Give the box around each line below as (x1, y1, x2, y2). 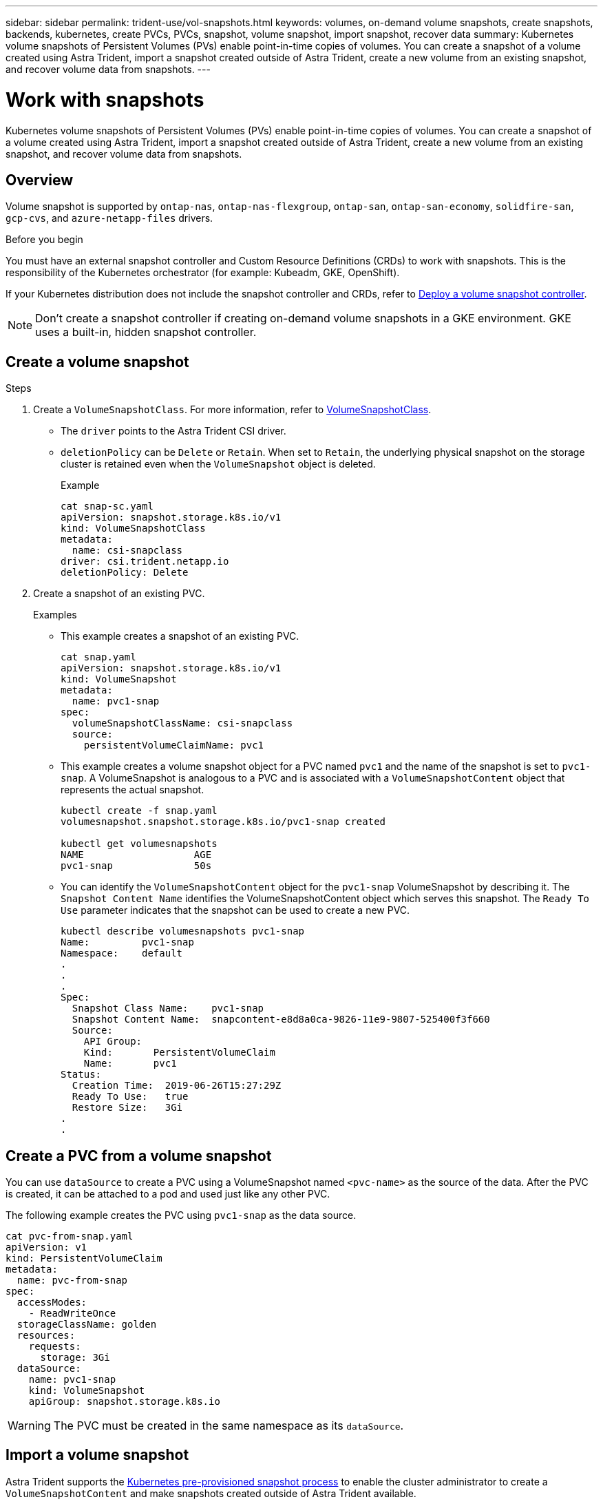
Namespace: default (61, 948, 183, 959)
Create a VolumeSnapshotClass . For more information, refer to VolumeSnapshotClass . (33, 404, 432, 416)
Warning (8, 1419, 51, 1433)
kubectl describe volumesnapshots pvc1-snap (61, 926, 305, 937)
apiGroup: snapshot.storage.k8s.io (28, 1396, 220, 1408)
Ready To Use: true (72, 1091, 189, 1103)
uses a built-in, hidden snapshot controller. (35, 325, 257, 340)
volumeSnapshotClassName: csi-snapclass (72, 718, 293, 729)
